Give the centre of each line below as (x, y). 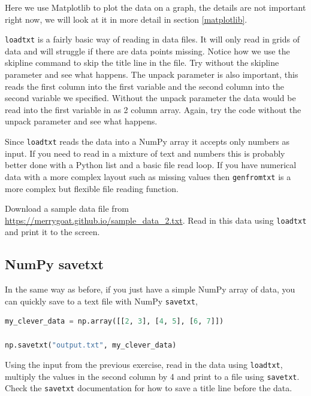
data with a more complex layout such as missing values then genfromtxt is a (148, 176)
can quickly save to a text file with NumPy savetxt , (101, 301)
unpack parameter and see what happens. (81, 121)
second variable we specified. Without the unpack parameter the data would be (150, 98)
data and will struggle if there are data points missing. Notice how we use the (147, 51)
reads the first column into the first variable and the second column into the (144, 86)
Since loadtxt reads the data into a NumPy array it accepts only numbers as (147, 141)
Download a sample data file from (67, 208)
